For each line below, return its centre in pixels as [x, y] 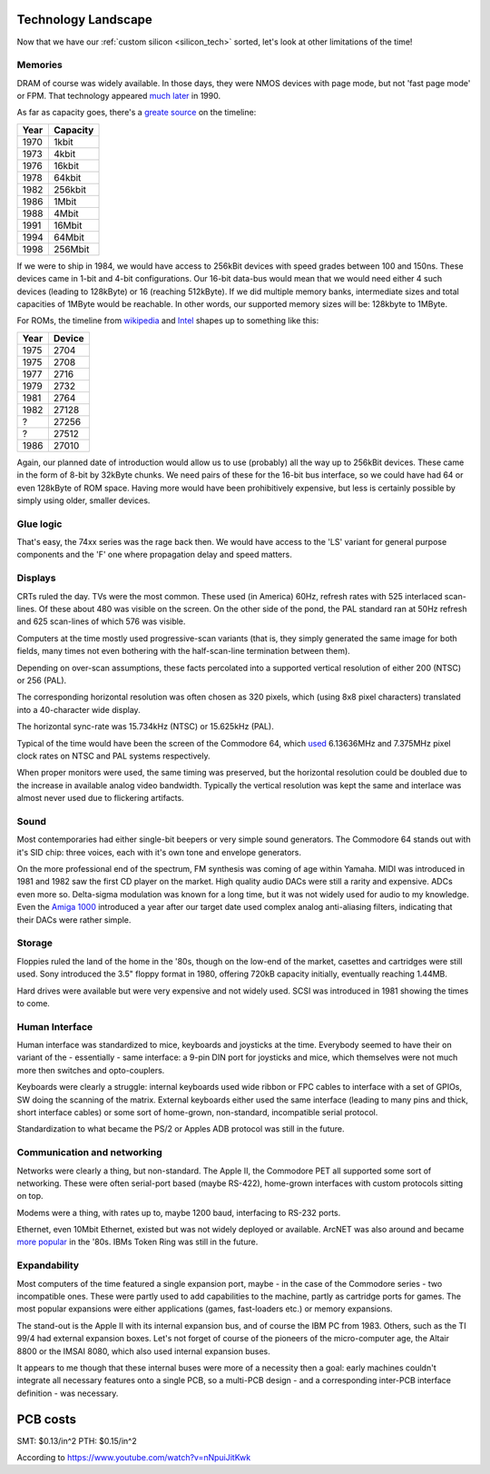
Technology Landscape [85, 20]
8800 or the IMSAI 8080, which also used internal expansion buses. [144, 1351]
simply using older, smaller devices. [83, 500]
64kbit [67, 177]
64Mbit [69, 237]
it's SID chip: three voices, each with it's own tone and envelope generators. [159, 852]
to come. [33, 1003]
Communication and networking [89, 1152]
